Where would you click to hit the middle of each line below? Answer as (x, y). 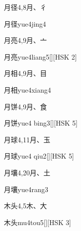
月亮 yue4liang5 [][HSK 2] (40, 56)
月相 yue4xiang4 (28, 89)
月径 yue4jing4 (25, 23)
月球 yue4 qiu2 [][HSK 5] (39, 156)
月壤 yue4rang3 (26, 189)
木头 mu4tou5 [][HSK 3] (38, 222)
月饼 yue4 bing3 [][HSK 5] (41, 123)
